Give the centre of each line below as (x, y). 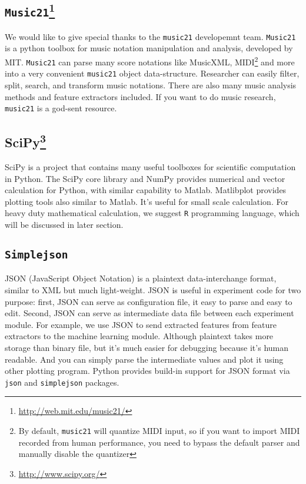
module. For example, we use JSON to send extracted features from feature (141, 324)
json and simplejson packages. (62, 382)
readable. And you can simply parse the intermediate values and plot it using (144, 359)
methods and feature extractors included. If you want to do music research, (140, 96)
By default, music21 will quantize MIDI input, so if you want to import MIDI (159, 431)
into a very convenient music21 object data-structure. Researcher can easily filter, (152, 73)
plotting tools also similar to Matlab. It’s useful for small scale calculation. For (147, 201)
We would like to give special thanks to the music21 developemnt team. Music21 (150, 36)
